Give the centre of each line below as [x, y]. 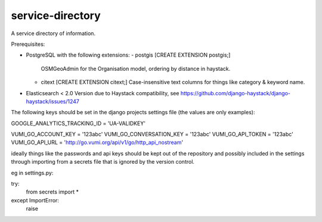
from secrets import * [52, 192]
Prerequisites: [28, 44]
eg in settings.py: [32, 173]
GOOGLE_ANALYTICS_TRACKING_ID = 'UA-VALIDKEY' [78, 123]
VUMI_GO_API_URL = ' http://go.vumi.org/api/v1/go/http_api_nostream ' [97, 142]
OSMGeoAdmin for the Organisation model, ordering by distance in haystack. [136, 68]
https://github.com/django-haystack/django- [236, 93]
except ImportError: [35, 200]
